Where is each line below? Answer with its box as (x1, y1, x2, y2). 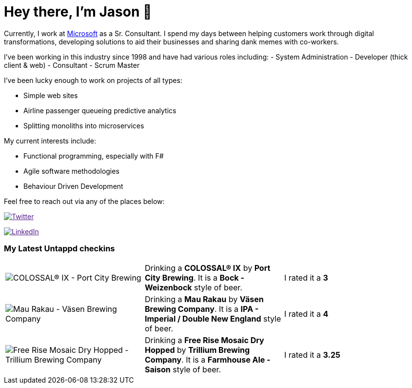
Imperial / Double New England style (144, 313, 281, 324)
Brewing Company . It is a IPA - (144, 304, 259, 314)
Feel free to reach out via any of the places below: (4, 197, 165, 205)
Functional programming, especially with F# (23, 151, 164, 160)
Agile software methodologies (23, 166, 119, 175)
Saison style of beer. (144, 364, 221, 374)
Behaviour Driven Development (23, 182, 123, 190)
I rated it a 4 (284, 308, 329, 319)
